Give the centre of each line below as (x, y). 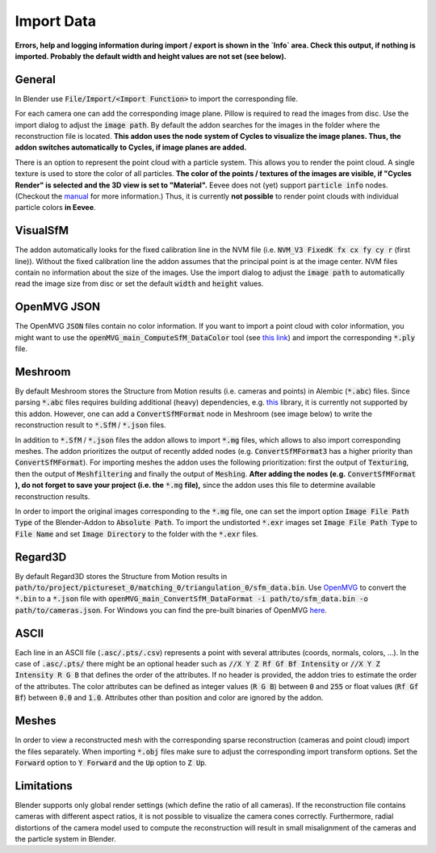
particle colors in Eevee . (55, 208)
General (36, 80)
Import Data (56, 21)
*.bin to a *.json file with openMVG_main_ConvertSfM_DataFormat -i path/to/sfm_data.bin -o (192, 599)
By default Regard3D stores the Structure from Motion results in (121, 576)
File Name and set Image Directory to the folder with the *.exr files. (136, 534)
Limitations (44, 786)
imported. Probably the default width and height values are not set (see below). (151, 56)
